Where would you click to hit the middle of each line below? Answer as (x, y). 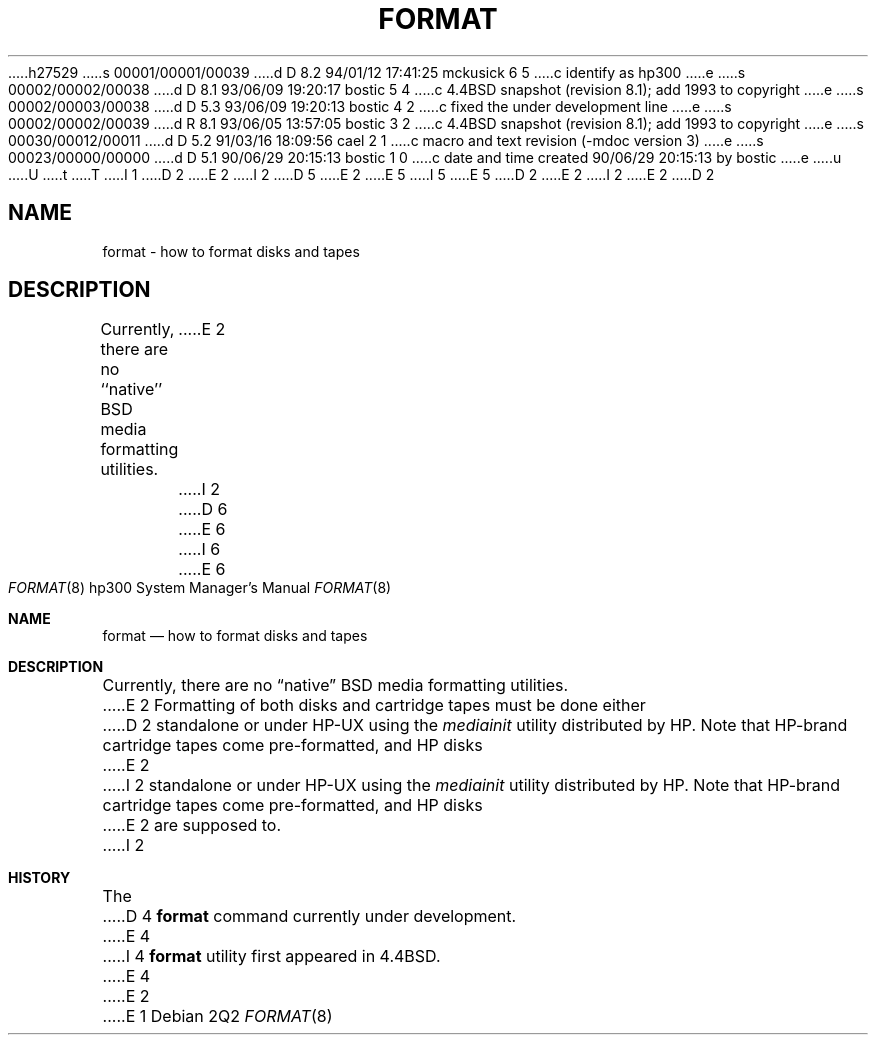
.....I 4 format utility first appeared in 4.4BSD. (271, 956)
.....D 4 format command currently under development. (309, 916)
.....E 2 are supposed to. (192, 825)
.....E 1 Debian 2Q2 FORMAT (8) (217, 1016)
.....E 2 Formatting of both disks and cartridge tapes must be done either (374, 705)
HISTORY (39, 878)
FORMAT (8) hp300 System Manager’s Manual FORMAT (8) (200, 588)
